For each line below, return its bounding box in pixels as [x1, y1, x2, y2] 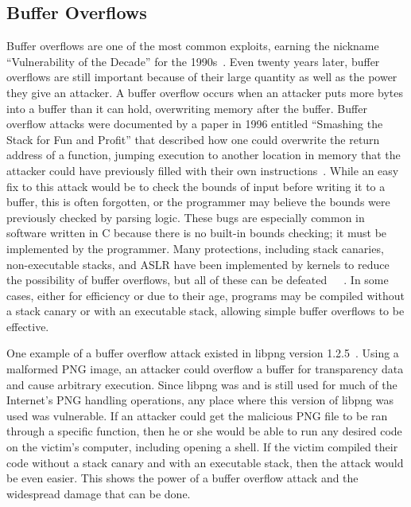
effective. [6, 318, 49, 334]
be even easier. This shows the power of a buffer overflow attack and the [6, 470, 359, 486]
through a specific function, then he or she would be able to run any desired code [6, 423, 402, 439]
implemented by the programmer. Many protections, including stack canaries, [6, 240, 384, 256]
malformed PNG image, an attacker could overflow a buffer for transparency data [6, 361, 404, 377]
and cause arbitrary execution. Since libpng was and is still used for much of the [6, 376, 397, 392]
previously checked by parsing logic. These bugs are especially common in [6, 209, 365, 225]
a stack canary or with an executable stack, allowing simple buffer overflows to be [6, 302, 405, 319]
